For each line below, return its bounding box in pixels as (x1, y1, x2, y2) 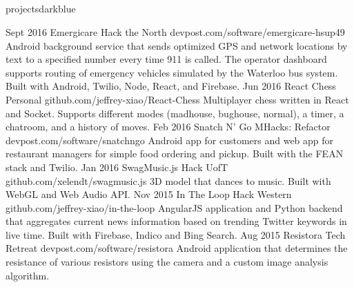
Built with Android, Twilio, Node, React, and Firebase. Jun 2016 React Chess (6, 79, 336, 93)
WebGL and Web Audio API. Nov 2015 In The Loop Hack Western (6, 187, 292, 201)
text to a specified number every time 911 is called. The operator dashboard (6, 52, 327, 66)
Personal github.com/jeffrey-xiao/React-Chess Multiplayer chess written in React (6, 92, 349, 106)
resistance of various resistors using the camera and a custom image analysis (6, 255, 328, 269)
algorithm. (6, 268, 50, 282)
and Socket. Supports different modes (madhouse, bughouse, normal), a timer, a (6, 106, 344, 120)
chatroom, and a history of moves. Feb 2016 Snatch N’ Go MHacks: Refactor (6, 119, 331, 134)
